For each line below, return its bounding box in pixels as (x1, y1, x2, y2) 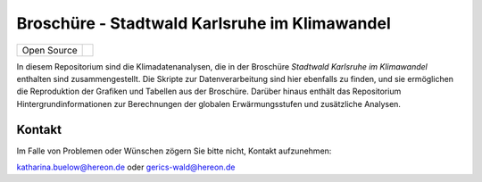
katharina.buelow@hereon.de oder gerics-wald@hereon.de (16, 161, 236, 173)
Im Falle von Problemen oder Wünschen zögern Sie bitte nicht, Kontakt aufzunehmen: (16, 145, 332, 156)
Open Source (21, 44, 78, 56)
